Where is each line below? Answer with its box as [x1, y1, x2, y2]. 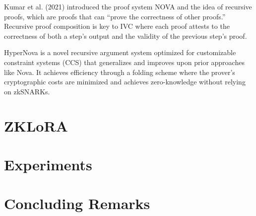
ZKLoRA [4, 115, 68, 136]
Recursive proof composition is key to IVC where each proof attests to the [4, 21, 230, 31]
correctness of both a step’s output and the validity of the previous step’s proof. [4, 30, 247, 41]
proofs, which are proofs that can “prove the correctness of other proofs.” [4, 11, 226, 21]
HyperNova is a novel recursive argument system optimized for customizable [4, 47, 236, 58]
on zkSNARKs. [4, 86, 50, 96]
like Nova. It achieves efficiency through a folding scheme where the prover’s [4, 67, 235, 77]
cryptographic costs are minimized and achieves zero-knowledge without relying [4, 76, 246, 87]
